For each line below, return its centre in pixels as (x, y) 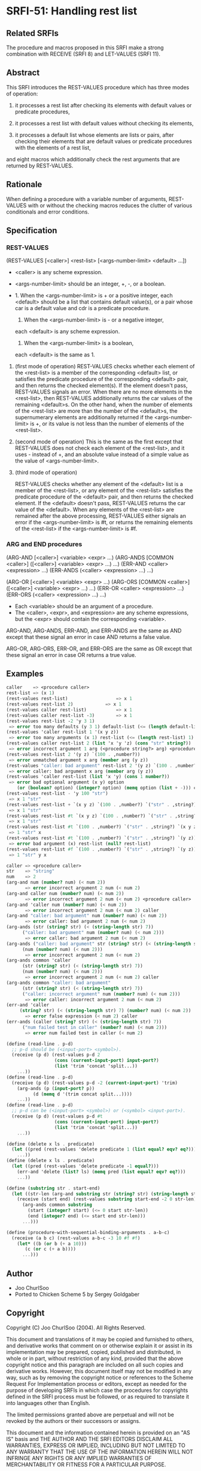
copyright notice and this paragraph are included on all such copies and (95, 1365)
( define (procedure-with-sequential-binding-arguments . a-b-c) (88, 1232)
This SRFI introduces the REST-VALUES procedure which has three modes (98, 87)
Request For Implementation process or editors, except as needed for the (97, 1383)
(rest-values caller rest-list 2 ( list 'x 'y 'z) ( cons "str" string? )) (99, 743)
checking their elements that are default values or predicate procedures (103, 141)
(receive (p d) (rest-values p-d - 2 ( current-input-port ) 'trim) (95, 1083)
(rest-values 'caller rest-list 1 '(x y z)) (63, 732)
